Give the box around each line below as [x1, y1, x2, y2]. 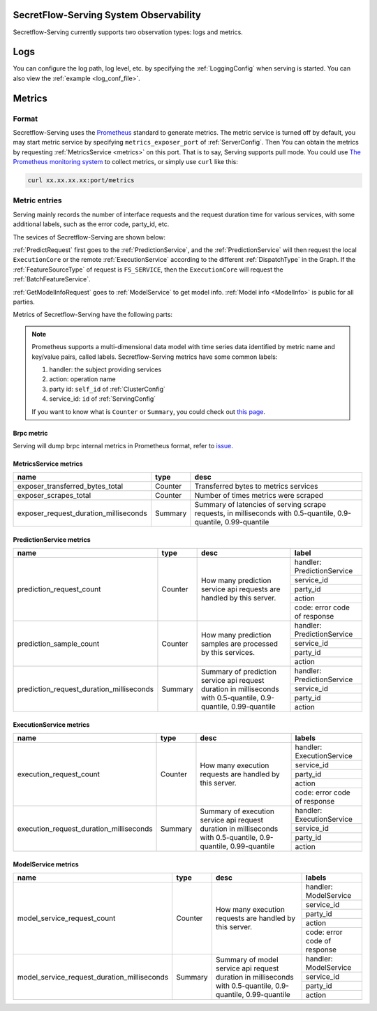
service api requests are [201, 584, 281, 594]
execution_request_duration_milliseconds [17, 824, 153, 834]
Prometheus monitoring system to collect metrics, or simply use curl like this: [13, 158, 239, 166]
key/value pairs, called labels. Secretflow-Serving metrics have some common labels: [31, 353, 278, 361]
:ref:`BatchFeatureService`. [13, 275, 91, 283]
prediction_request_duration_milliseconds [17, 684, 154, 694]
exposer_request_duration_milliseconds [17, 508, 148, 518]
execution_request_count [17, 769, 101, 779]
